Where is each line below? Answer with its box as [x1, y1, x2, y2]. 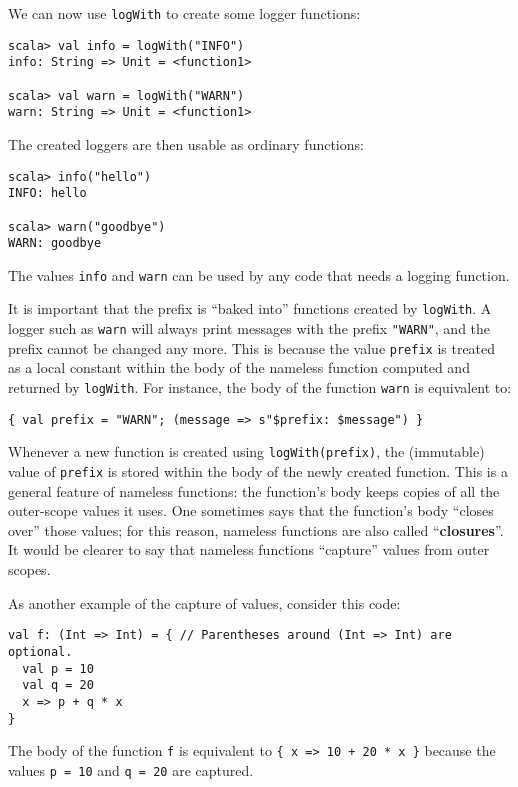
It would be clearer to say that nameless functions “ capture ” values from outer [8, 539, 490, 560]
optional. [8, 644, 73, 659]
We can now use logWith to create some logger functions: [8, 3, 361, 23]
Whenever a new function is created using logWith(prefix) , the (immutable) [8, 441, 485, 462]
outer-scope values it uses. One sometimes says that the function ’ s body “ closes [8, 500, 494, 521]
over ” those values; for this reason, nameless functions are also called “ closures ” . [8, 519, 504, 540]
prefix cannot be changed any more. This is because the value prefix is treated [8, 337, 496, 358]
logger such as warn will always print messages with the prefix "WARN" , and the [8, 318, 491, 339]
